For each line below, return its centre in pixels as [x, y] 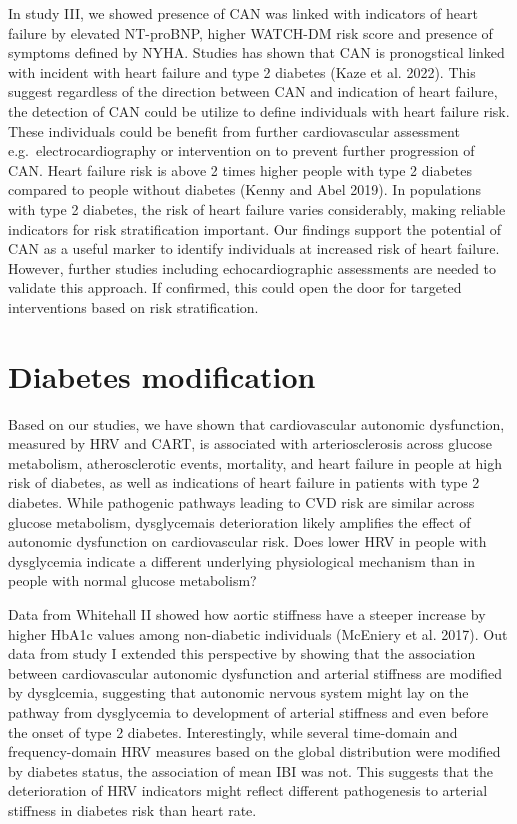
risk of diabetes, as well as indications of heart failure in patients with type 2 [244, 482]
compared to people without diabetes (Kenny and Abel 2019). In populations [245, 189]
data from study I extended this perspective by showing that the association [242, 653]
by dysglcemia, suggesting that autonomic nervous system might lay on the [238, 692]
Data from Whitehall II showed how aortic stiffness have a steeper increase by [247, 613]
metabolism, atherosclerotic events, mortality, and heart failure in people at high [255, 462]
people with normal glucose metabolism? [132, 580]
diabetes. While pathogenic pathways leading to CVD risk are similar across [241, 502]
